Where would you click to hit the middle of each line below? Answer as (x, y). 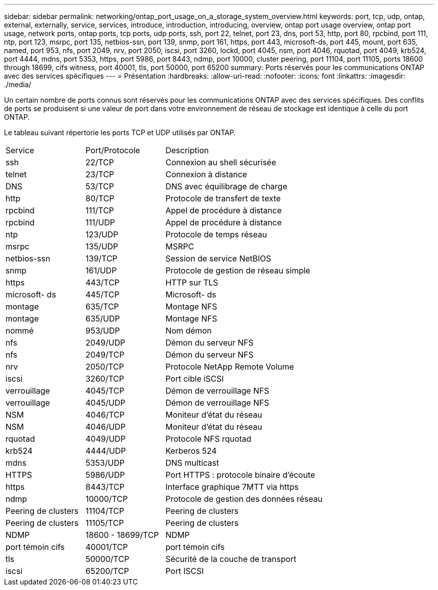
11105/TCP (104, 523)
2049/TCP (105, 355)
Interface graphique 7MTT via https (232, 487)
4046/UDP (105, 427)
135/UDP (102, 246)
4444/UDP (105, 451)
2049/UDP (105, 343)
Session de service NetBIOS (218, 258)
